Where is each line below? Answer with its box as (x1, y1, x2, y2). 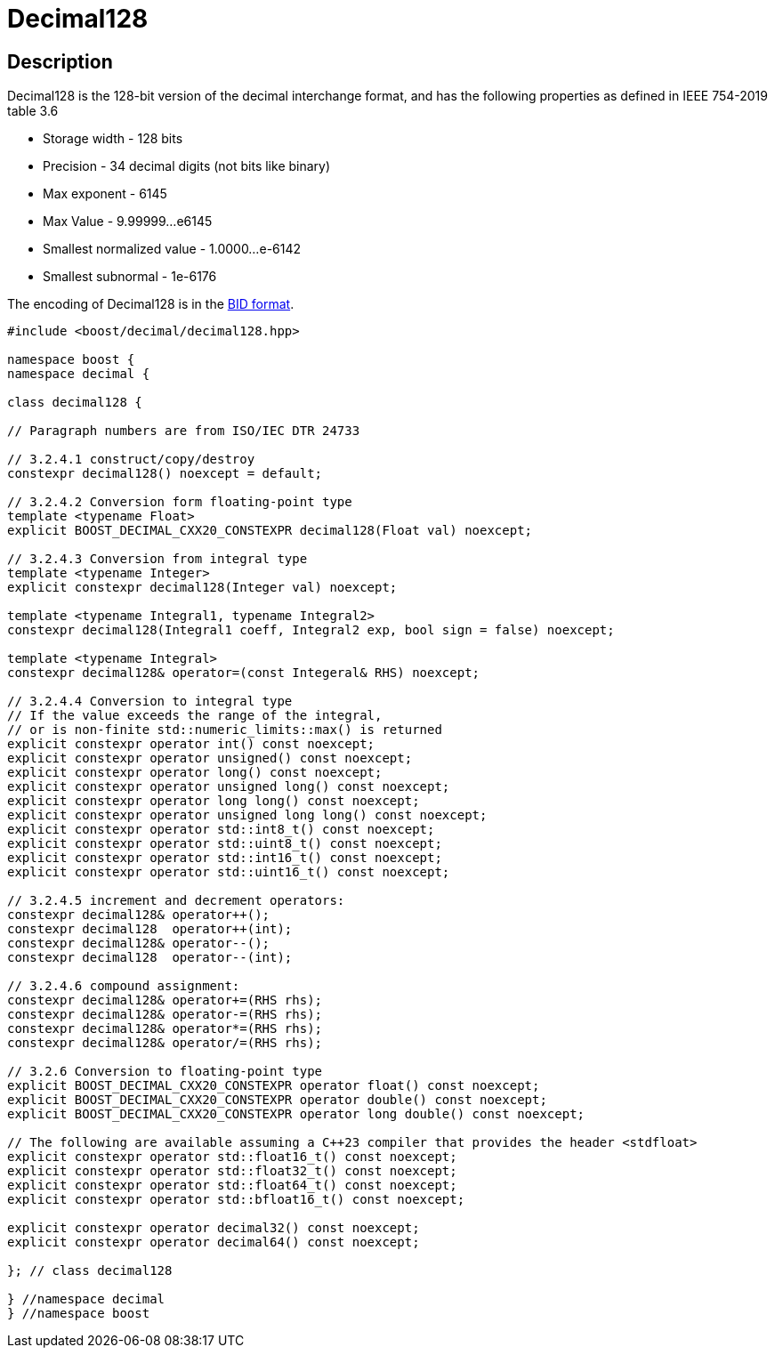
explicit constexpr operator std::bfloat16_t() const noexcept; (7, 1192, 465, 1207)
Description (7, 50, 113, 73)
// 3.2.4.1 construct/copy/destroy (7, 452, 255, 467)
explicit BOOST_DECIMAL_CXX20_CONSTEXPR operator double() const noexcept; (7, 1093, 547, 1108)
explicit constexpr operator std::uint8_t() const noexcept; (7, 836, 442, 851)
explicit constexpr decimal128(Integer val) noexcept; (7, 580, 398, 595)
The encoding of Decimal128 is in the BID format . (7, 296, 295, 312)
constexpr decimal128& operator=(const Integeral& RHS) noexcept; (7, 665, 480, 681)
